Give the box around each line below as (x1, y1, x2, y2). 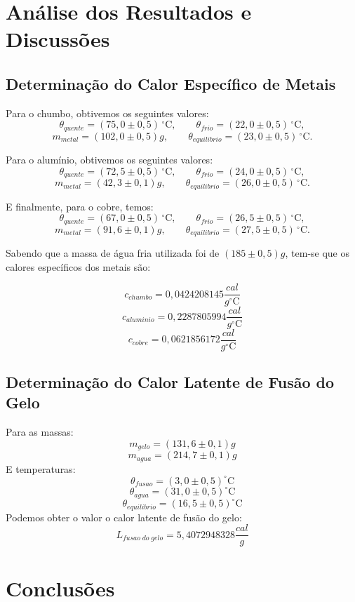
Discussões (6, 25, 110, 53)
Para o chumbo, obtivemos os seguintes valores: (6, 105, 209, 120)
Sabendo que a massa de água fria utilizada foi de (6, 246, 220, 260)
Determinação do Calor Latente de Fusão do (6, 371, 335, 393)
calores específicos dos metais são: (6, 259, 151, 274)
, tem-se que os (285, 246, 350, 260)
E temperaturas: (6, 461, 76, 476)
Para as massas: (6, 424, 74, 439)
